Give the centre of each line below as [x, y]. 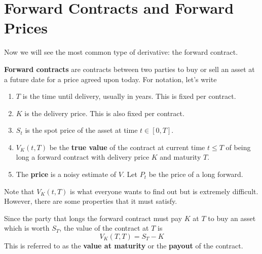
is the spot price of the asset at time [81, 130]
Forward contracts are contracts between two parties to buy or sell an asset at [129, 69]
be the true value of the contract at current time [127, 147]
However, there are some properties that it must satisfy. [91, 201]
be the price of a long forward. [196, 174]
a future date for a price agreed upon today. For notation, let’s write [110, 79]
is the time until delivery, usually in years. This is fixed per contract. [129, 96]
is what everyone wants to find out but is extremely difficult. [164, 191]
